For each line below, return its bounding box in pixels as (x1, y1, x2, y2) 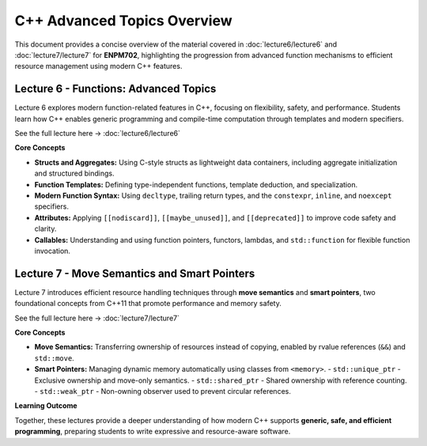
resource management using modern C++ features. (14, 62, 183, 71)
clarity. (34, 224, 57, 233)
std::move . (34, 353, 74, 363)
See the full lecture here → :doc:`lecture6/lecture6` (14, 129, 181, 138)
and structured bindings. (34, 168, 115, 178)
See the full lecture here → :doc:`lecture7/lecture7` (14, 313, 179, 323)
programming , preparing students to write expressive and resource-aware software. (14, 427, 291, 437)
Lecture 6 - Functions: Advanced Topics (14, 82, 217, 96)
